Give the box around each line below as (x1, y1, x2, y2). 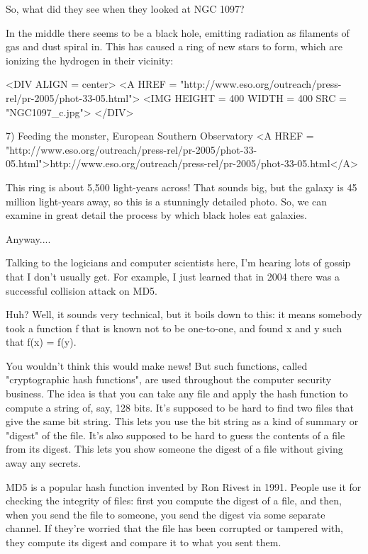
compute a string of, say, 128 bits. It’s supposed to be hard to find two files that (6, 400, 355, 414)
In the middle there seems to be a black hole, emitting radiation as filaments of (6, 25, 350, 40)
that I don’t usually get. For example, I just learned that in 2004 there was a (6, 268, 340, 283)
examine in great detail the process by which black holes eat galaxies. (6, 208, 308, 222)
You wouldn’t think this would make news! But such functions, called (6, 358, 308, 373)
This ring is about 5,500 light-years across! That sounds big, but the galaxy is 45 (6, 179, 357, 194)
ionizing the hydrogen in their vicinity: (6, 52, 174, 67)
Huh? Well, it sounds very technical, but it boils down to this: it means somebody (6, 307, 362, 322)
